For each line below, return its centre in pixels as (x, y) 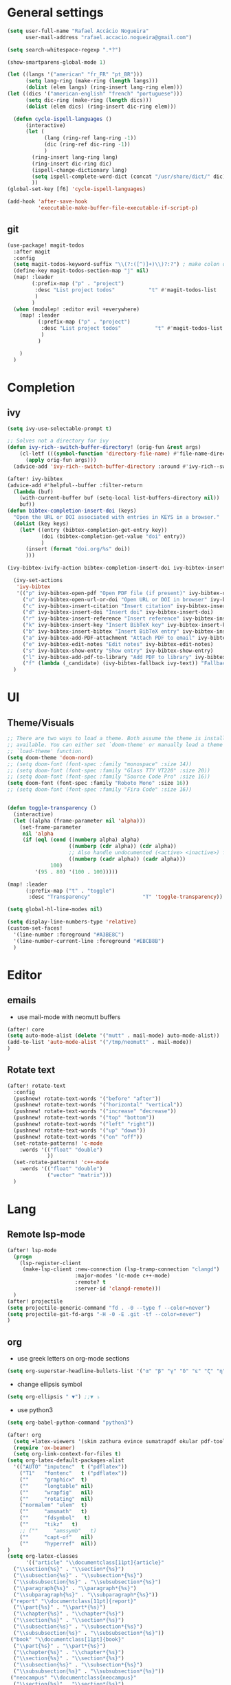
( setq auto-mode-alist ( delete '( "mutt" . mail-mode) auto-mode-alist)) (113, 1036)
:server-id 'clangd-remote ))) (118, 1289)
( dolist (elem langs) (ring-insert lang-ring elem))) (104, 87)
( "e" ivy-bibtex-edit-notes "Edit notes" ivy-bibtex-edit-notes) (118, 644)
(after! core (26, 1029)
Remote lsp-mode (46, 1235)
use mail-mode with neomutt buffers (69, 1017)
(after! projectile (35, 1301)
